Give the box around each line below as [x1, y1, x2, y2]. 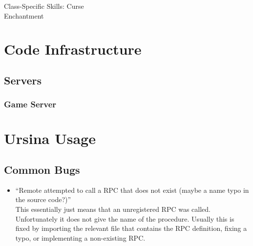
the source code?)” [15, 194, 71, 205]
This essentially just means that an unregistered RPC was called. [15, 204, 211, 214]
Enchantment [4, 10, 44, 20]
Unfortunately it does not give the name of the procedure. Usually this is [15, 213, 234, 224]
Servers [4, 72, 42, 87]
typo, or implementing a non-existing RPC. [15, 232, 146, 243]
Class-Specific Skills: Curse [4, 1, 84, 11]
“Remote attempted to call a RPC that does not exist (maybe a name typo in [15, 184, 249, 195]
